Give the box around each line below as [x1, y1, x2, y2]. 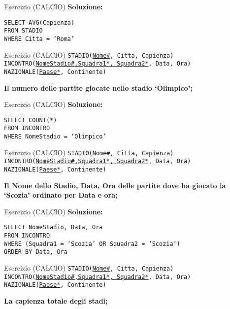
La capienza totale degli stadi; [4, 296, 108, 306]
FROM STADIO [4, 27, 43, 34]
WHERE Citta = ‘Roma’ [4, 35, 75, 42]
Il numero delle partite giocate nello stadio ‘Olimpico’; [4, 82, 193, 93]
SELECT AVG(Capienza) [4, 19, 75, 26]
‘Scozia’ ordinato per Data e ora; [4, 190, 118, 200]
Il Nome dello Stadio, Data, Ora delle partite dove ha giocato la [4, 180, 226, 190]
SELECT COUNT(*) [4, 116, 57, 124]
